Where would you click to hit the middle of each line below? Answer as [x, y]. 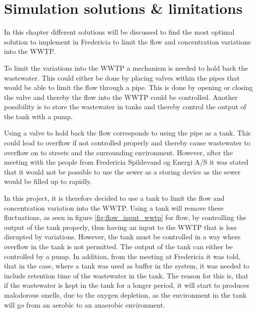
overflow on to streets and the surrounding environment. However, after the [119, 152]
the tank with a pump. [38, 116]
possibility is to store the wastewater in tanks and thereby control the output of [125, 107]
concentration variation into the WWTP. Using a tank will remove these [114, 207]
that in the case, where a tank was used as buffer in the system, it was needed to [127, 266]
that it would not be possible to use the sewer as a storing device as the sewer [122, 171]
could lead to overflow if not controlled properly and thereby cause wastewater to [127, 143]
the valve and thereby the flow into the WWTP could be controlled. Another [121, 97]
